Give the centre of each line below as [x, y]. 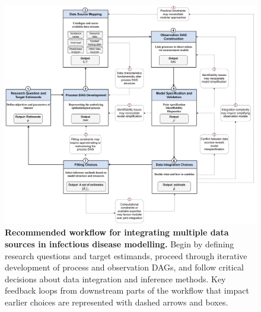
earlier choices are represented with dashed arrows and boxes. [117, 302]
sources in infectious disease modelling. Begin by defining [120, 243]
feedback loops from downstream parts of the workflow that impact [127, 290]
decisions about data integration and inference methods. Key [115, 278]
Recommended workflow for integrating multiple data [117, 232]
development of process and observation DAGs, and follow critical [124, 267]
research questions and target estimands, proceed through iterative [126, 255]
